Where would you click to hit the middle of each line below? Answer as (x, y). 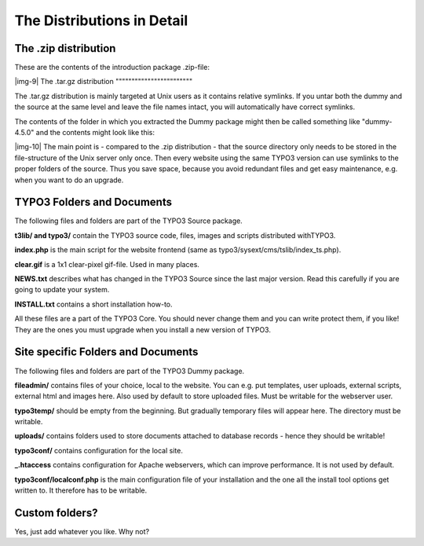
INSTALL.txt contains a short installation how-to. (93, 304)
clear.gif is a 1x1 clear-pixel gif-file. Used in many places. (107, 264)
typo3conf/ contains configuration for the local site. (99, 450)
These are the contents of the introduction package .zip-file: (112, 68)
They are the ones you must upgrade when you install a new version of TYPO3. (143, 329)
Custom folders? (56, 513)
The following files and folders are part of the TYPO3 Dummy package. (130, 371)
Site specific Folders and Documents (106, 352)
